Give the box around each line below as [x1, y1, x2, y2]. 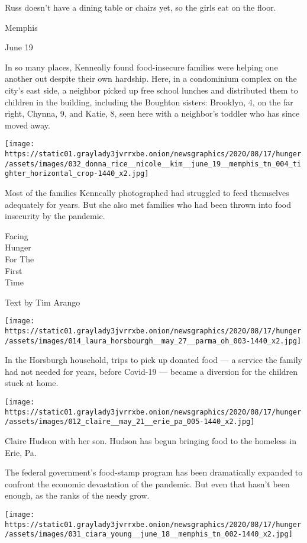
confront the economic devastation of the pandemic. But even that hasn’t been [5, 477, 290, 490]
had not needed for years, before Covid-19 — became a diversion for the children [5, 365, 298, 377]
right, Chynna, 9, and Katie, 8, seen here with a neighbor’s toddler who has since [5, 107, 300, 120]
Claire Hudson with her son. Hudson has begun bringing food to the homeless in [5, 435, 296, 447]
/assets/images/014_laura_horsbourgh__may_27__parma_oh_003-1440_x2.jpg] [5, 336, 302, 345]
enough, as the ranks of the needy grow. [5, 489, 150, 502]
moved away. [5, 118, 50, 131]
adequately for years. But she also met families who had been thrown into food [5, 198, 292, 210]
